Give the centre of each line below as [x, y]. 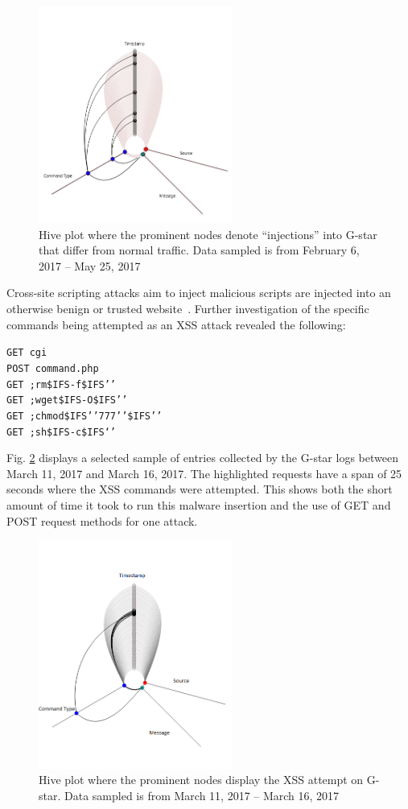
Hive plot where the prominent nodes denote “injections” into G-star [208, 234]
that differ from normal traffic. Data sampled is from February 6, [199, 250]
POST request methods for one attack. [102, 520]
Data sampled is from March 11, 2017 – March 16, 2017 [202, 796]
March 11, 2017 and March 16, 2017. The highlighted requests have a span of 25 [204, 473]
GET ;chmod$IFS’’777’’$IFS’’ [84, 416]
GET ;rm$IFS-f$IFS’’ [62, 384]
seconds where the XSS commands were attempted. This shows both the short [200, 489]
